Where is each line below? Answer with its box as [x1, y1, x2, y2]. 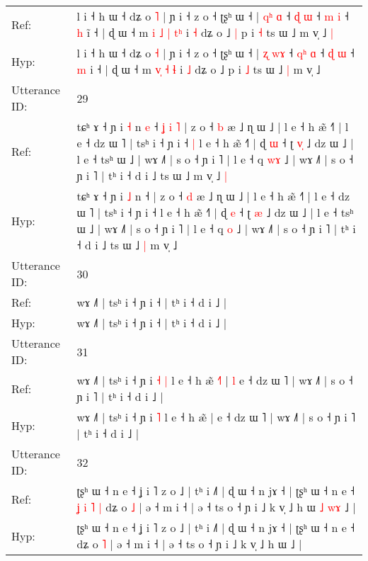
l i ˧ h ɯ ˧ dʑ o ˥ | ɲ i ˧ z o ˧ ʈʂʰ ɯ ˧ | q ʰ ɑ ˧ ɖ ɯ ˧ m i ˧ [76, 8, 349, 24]
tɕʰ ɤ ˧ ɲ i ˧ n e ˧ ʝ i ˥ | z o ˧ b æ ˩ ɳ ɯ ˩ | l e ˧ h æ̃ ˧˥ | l [76, 118, 349, 135]
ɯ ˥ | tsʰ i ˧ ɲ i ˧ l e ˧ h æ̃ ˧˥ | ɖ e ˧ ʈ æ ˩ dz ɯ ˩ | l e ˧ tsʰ [76, 204, 354, 220]
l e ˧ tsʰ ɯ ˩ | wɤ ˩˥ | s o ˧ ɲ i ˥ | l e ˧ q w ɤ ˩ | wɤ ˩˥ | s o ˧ [76, 151, 354, 167]
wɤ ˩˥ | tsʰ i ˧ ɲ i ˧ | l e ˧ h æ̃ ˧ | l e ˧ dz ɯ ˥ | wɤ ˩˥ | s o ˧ [76, 372, 353, 388]
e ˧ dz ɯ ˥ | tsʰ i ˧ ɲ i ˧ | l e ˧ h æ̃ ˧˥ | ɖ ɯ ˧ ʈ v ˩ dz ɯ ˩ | [76, 135, 354, 151]
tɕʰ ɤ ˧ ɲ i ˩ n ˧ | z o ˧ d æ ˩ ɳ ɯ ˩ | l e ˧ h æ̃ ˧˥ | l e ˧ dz [76, 188, 350, 204]
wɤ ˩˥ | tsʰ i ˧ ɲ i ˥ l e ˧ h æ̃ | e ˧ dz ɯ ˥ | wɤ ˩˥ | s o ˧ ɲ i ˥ [76, 409, 356, 425]
